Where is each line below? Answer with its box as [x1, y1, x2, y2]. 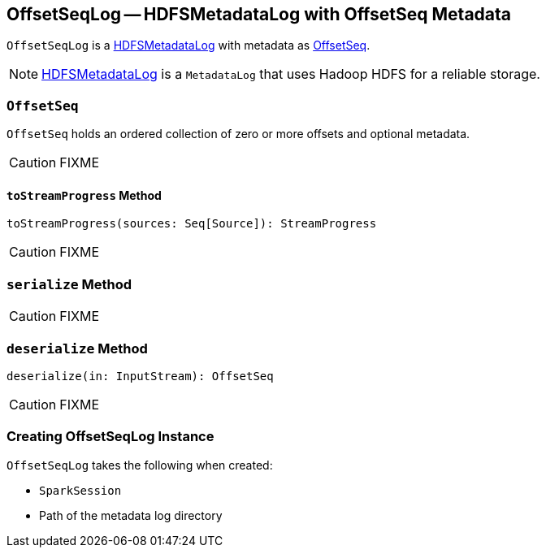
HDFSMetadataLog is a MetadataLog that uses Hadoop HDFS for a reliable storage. [41, 66, 540, 83]
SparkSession [39, 483, 122, 497]
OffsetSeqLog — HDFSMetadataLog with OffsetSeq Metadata [6, 4, 512, 24]
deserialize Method [6, 340, 148, 357]
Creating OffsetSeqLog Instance [6, 428, 214, 445]
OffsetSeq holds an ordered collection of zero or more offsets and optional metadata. [6, 127, 470, 141]
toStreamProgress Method [6, 188, 162, 202]
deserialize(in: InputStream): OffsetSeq [6, 369, 274, 383]
